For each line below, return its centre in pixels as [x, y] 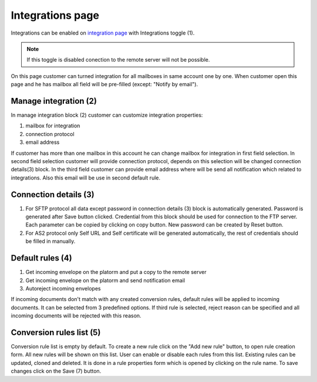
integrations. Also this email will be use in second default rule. [86, 178]
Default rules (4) [42, 258]
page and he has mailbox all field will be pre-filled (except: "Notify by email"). [104, 84]
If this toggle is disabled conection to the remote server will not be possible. [118, 60]
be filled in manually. [50, 241]
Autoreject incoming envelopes [63, 288]
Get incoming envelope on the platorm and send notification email [105, 280]
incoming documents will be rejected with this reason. [76, 316]
